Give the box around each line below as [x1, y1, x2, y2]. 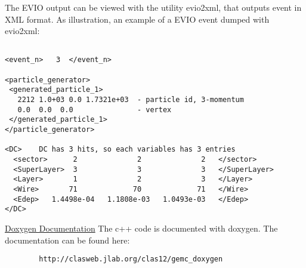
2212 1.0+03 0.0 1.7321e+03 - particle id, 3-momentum [17, 96, 244, 104]
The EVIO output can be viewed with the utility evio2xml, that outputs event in [5, 1, 302, 13]
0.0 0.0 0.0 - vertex [17, 105, 172, 114]
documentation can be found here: [5, 233, 130, 246]
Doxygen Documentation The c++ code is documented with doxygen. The [5, 221, 278, 234]
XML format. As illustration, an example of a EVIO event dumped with [5, 13, 270, 25]
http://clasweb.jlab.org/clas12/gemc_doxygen [39, 255, 223, 264]
